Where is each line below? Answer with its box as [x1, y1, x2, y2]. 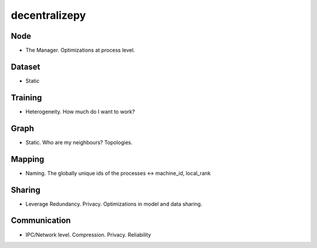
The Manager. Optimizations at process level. [25, 47, 135, 54]
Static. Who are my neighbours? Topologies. [25, 138, 133, 146]
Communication [11, 216, 71, 226]
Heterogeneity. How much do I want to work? [25, 108, 135, 115]
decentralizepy [11, 9, 86, 22]
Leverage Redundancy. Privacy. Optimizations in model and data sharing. [25, 200, 203, 208]
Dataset [11, 62, 41, 72]
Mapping [11, 154, 45, 164]
